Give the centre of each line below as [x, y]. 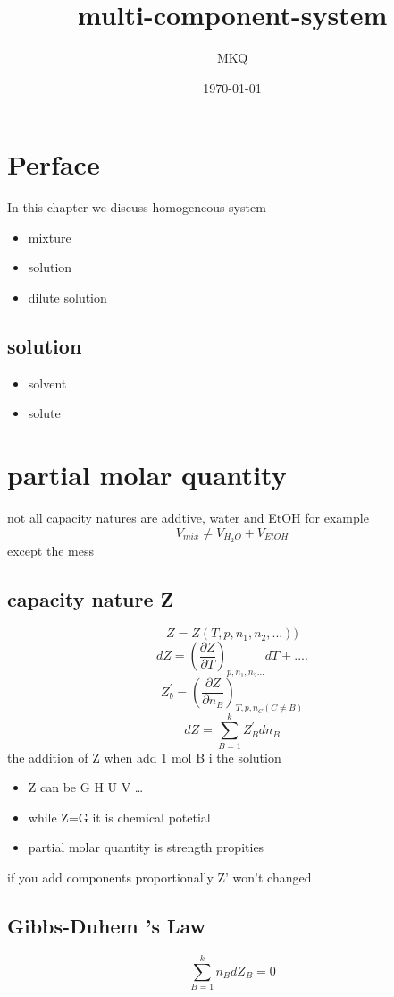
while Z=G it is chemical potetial [119, 817]
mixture [50, 237]
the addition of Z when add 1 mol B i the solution [144, 757]
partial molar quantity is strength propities [146, 847]
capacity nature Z [91, 598]
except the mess [50, 550]
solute [44, 413]
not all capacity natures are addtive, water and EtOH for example [188, 518]
